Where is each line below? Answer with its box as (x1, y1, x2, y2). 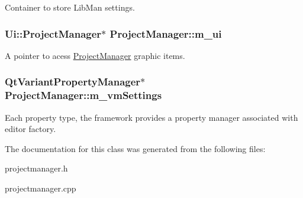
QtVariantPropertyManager (5, 74, 141, 89)
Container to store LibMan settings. (5, 1, 135, 13)
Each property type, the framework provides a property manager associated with (5, 111, 298, 123)
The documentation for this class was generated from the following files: (5, 142, 266, 154)
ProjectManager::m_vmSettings (5, 88, 162, 103)
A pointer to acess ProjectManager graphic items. (5, 49, 185, 61)
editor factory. (5, 123, 56, 135)
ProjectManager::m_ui (109, 26, 222, 41)
